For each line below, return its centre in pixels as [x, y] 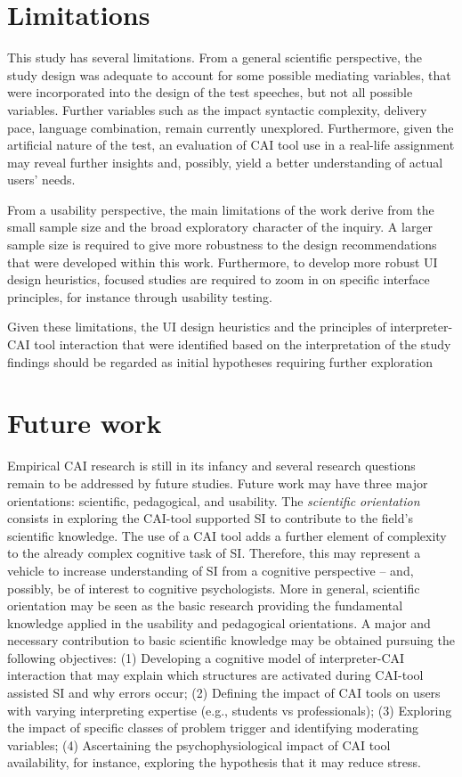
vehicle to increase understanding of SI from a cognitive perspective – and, [211, 570]
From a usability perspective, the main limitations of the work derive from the [221, 209]
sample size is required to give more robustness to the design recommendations [222, 245]
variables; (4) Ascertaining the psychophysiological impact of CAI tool [199, 744]
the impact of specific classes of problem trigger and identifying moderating [213, 728]
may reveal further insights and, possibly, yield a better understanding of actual [225, 162]
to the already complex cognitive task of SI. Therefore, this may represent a [214, 553]
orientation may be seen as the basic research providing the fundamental [205, 605]
